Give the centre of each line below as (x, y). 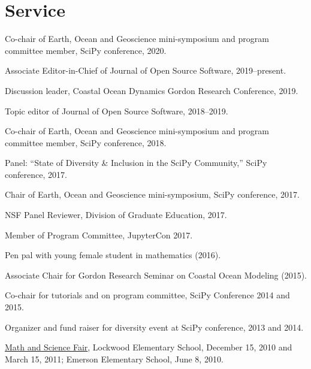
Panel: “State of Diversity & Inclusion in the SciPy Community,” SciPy (136, 163)
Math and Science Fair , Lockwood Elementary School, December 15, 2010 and (149, 347)
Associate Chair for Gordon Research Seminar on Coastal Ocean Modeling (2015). (156, 275)
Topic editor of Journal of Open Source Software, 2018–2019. (117, 111)
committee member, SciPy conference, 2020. (86, 50)
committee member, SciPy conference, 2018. (86, 142)
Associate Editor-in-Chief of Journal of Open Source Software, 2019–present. (146, 70)
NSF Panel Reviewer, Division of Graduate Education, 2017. (116, 215)
